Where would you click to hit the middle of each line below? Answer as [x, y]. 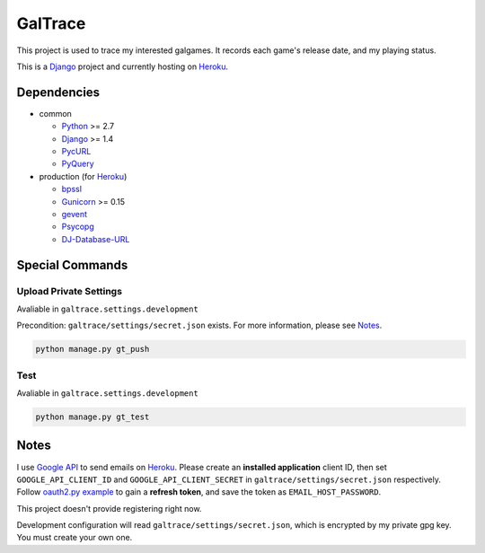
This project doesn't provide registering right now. [109, 508]
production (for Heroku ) [83, 176]
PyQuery [78, 164]
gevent [75, 214]
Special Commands [72, 265]
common [55, 113]
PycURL [76, 152]
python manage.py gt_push [93, 349]
